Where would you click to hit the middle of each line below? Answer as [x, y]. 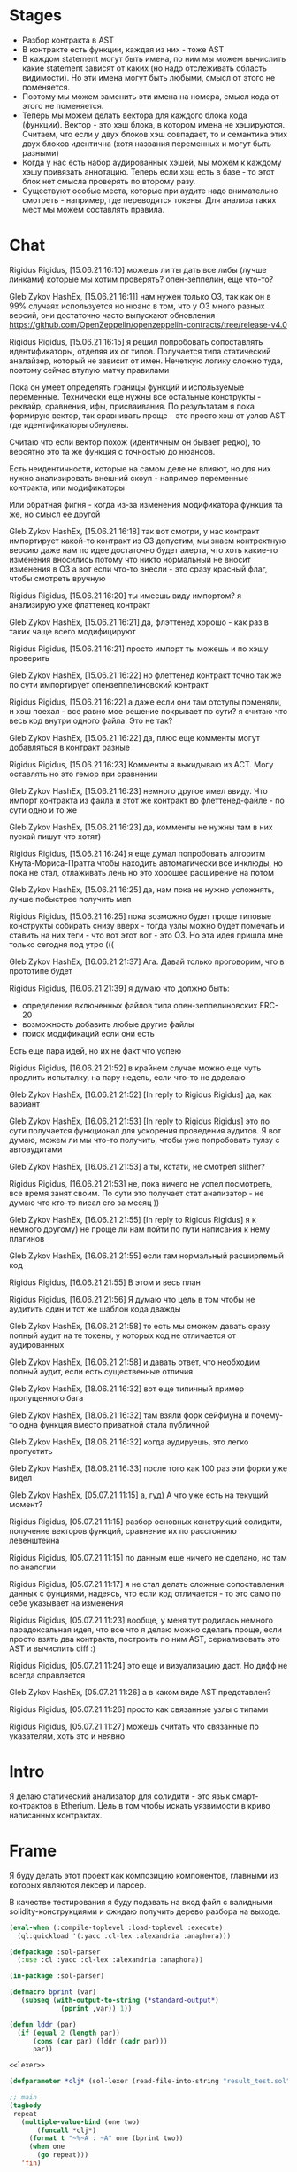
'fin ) [31, 2163]
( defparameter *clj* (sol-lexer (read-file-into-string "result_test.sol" [150, 2082]
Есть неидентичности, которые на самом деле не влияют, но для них [140, 468]
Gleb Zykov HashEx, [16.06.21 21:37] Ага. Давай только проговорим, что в [147, 961]
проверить [30, 658]
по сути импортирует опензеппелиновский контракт [109, 684]
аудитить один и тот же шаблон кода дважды [95, 1309]
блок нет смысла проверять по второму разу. [109, 181]
